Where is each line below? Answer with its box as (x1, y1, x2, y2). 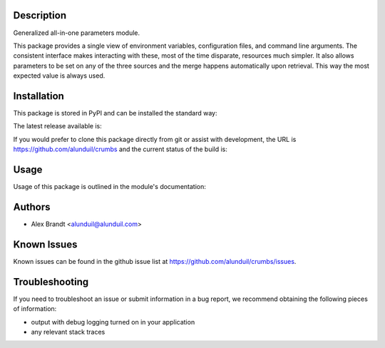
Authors (13, 200, 51, 213)
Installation (13, 90, 64, 102)
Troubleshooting (13, 275, 89, 288)
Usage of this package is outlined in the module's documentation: (13, 183, 206, 191)
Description (13, 9, 67, 21)
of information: (13, 304, 57, 313)
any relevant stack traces (31, 327, 106, 336)
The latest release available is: (13, 122, 103, 130)
